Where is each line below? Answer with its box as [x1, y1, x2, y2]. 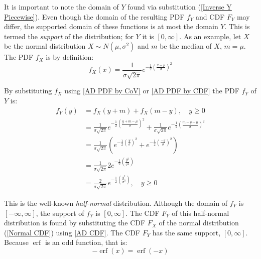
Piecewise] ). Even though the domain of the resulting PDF [4, 11, 185, 22]
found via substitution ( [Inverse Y [127, 2, 232, 12]
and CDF [196, 11, 225, 22]
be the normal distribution [4, 41, 86, 51]
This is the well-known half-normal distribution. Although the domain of [4, 197, 228, 208]
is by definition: [46, 52, 94, 62]
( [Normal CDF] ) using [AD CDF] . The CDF [4, 227, 141, 237]
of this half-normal [172, 207, 229, 218]
